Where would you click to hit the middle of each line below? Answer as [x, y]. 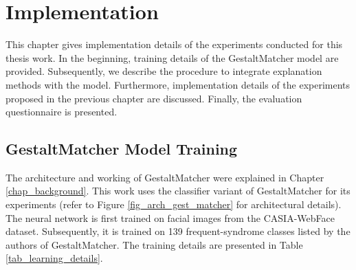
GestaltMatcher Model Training [122, 149]
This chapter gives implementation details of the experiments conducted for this [174, 44]
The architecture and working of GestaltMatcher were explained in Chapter [165, 177]
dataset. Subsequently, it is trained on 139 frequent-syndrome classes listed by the [178, 231]
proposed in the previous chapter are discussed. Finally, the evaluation [154, 98]
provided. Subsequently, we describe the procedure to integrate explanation [164, 71]
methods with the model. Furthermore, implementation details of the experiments [178, 84]
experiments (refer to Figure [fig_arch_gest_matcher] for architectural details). [174, 204]
